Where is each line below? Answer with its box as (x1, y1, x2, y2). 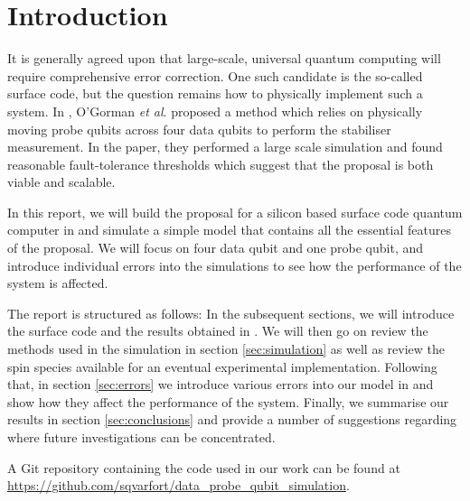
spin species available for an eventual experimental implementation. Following (7, 357, 437, 376)
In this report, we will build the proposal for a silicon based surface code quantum (7, 202, 463, 221)
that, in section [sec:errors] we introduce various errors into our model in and (7, 375, 434, 394)
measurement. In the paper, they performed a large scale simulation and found (7, 137, 443, 156)
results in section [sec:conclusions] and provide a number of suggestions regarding (7, 410, 457, 429)
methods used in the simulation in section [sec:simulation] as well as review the (7, 339, 446, 358)
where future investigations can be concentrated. (7, 428, 276, 446)
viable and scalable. (7, 172, 116, 191)
